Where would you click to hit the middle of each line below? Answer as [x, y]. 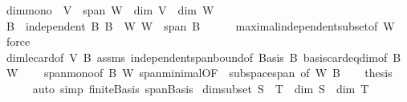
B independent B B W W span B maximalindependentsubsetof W [200, 25]
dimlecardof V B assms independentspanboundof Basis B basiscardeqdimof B [203, 57]
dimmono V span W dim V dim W [110, 10]
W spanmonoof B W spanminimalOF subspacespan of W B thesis [199, 73]
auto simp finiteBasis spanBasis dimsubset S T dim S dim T [201, 88]
